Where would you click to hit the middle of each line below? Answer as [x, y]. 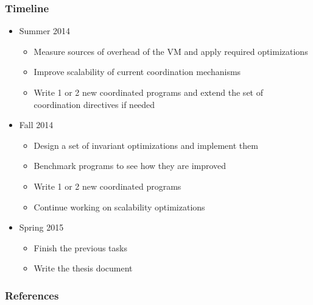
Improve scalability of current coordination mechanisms [137, 72]
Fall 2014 [36, 125]
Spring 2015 [41, 227]
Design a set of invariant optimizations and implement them [146, 145]
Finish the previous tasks [80, 247]
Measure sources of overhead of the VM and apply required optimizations [171, 51]
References [32, 295]
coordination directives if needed [94, 104]
